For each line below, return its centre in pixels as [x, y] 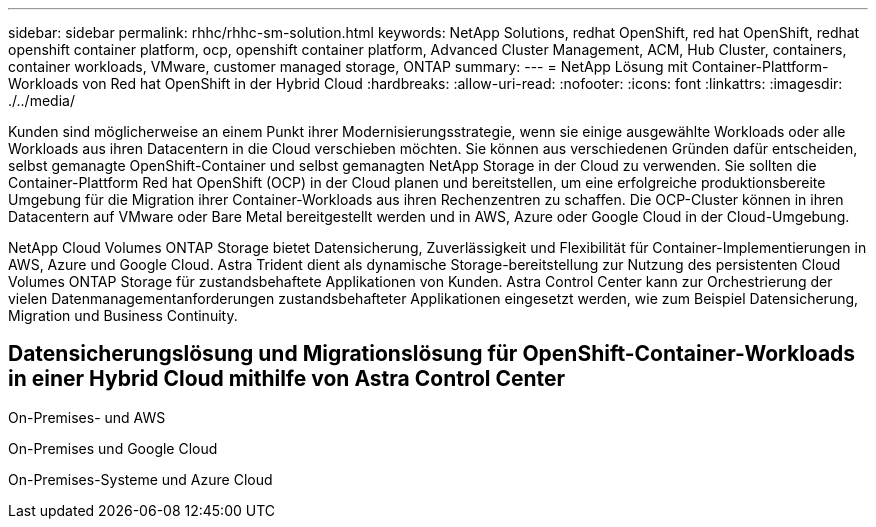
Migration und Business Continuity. [123, 315]
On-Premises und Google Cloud [113, 448]
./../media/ [41, 100]
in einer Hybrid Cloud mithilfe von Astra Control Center [287, 379]
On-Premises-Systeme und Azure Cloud [140, 479]
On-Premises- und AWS [87, 417]
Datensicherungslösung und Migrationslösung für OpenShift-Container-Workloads [432, 354]
